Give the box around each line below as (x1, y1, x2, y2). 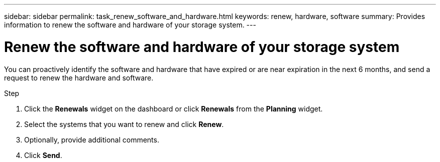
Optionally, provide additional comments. (24, 135, 159, 144)
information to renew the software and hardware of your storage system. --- (4, 20, 256, 29)
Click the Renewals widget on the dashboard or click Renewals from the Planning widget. (24, 104, 323, 113)
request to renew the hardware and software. (4, 73, 154, 82)
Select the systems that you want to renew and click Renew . (24, 119, 224, 128)
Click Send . (24, 150, 62, 159)
